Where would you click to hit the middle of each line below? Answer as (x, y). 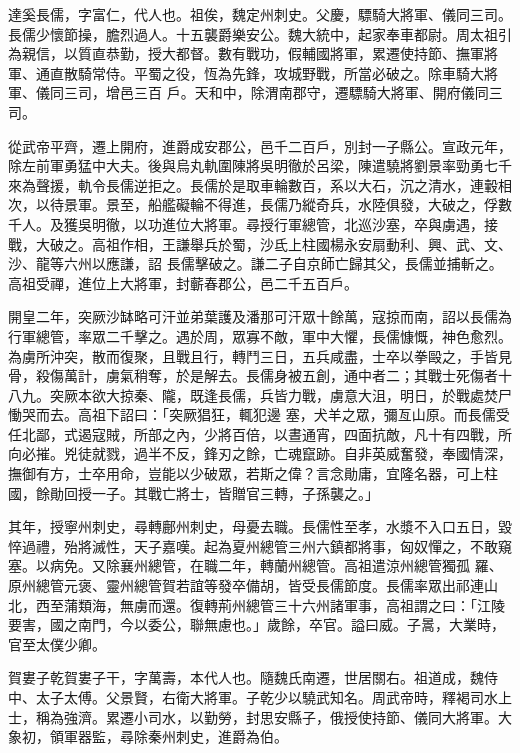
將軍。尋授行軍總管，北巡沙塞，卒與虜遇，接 (350, 223)
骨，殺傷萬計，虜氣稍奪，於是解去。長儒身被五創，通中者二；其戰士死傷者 (253, 375)
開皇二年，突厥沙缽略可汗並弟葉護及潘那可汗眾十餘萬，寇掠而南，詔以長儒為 (260, 316)
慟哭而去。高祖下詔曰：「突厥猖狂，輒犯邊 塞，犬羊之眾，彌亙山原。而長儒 (252, 414)
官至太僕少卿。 (57, 643)
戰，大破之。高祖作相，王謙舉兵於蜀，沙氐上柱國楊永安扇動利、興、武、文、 (260, 243)
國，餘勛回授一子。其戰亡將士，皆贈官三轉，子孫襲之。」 (193, 492)
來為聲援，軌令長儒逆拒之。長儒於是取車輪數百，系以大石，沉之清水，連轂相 (260, 184)
